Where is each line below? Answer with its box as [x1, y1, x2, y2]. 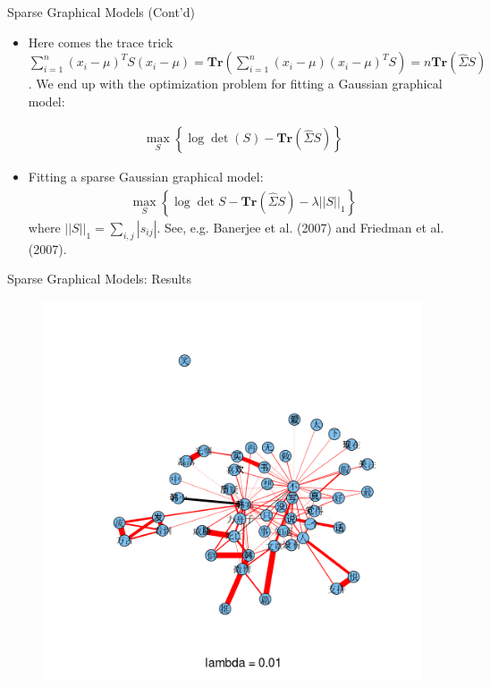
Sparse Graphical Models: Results [7, 269, 192, 288]
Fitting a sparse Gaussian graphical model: [28, 167, 264, 186]
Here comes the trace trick [28, 32, 173, 51]
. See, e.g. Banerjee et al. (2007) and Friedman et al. [156, 218, 444, 237]
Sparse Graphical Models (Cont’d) [7, 3, 195, 21]
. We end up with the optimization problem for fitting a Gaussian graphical [28, 74, 443, 93]
